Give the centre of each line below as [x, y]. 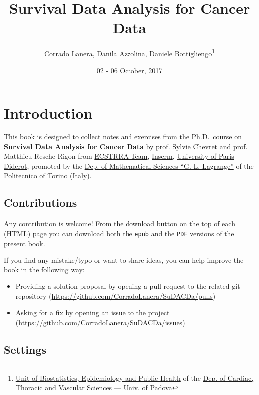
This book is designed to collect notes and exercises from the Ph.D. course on [123, 137]
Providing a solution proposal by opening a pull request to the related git [128, 286]
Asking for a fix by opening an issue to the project [93, 313]
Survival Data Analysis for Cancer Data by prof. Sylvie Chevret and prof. [126, 146]
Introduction [48, 113]
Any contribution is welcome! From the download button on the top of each [120, 223]
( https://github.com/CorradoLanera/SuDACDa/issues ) [100, 323]
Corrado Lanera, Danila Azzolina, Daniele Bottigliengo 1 [129, 53]
